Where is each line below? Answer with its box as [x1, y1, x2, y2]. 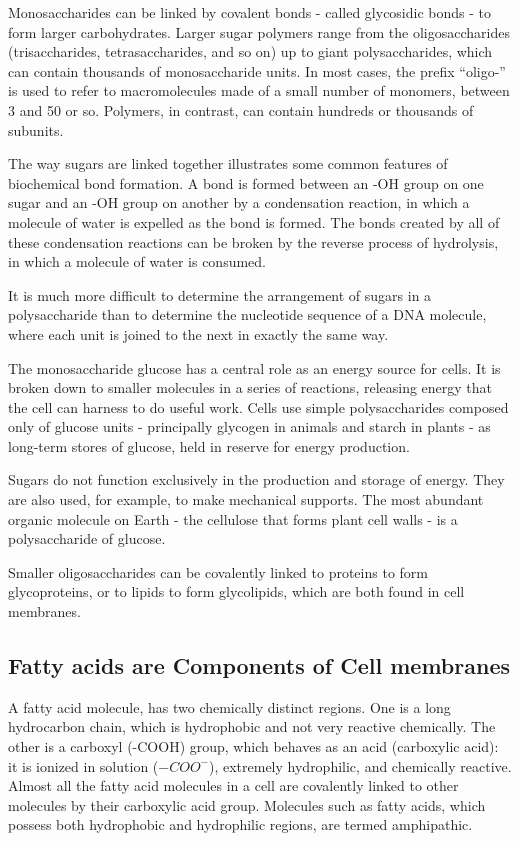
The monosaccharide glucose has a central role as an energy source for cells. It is [8, 357, 501, 378]
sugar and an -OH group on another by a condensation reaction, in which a [8, 192, 470, 213]
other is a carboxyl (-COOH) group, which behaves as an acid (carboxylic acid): [8, 736, 499, 757]
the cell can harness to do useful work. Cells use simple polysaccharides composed [8, 396, 509, 417]
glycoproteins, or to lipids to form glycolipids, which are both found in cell [8, 581, 465, 602]
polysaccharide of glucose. [8, 528, 166, 549]
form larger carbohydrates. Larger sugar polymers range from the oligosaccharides [8, 21, 510, 42]
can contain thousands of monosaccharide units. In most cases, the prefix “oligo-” [8, 60, 506, 81]
